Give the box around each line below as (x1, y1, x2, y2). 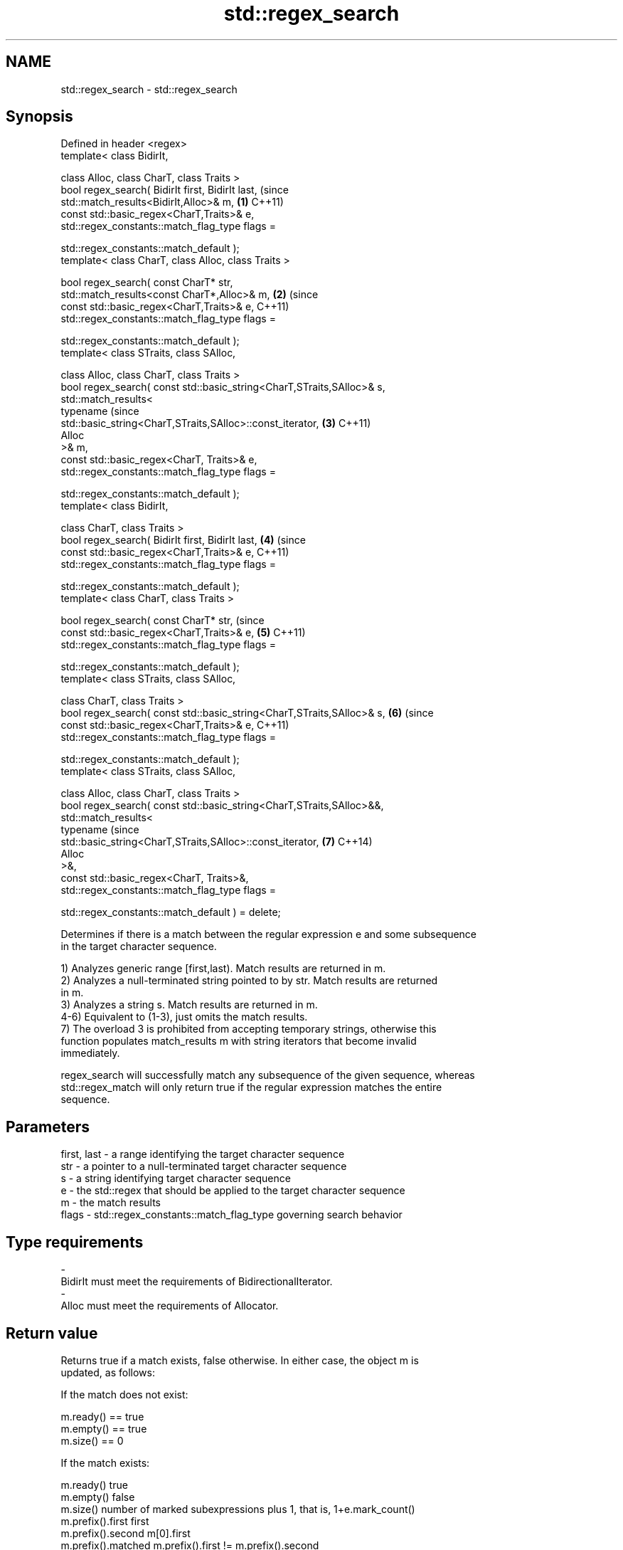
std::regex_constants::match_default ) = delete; (60, 906, 281, 919)
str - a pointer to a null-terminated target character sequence (60, 1160, 347, 1173)
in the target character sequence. (60, 940, 217, 953)
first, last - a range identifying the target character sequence (60, 1148, 345, 1161)
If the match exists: (60, 1456, 150, 1469)
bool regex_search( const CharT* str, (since (60, 614, 265, 627)
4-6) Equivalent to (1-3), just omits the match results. (60, 1011, 308, 1023)
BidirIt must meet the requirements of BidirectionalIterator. (60, 1275, 333, 1288)
